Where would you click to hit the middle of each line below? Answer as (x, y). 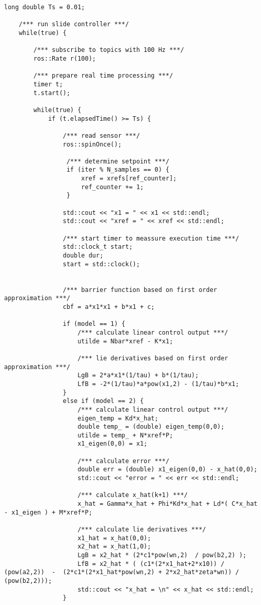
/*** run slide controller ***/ (74, 24)
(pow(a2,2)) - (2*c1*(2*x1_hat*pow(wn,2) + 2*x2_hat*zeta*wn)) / (122, 572)
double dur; (83, 256)
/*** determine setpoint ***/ (118, 161)
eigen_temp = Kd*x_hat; (118, 418)
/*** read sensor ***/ (101, 135)
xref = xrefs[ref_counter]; (129, 179)
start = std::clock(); (101, 264)
